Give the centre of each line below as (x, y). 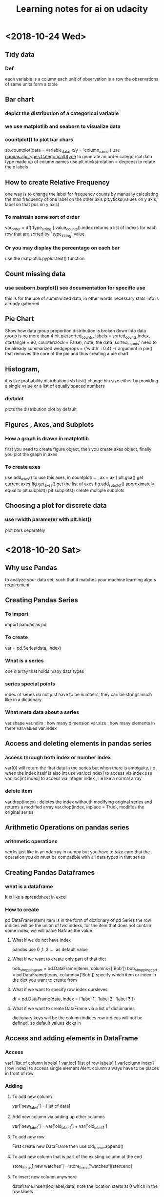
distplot (14, 399)
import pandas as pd (26, 625)
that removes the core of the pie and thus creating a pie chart (67, 354)
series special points (30, 683)
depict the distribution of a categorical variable (62, 113)
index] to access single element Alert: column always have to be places (87, 1068)
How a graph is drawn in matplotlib (47, 438)
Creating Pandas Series (41, 600)
